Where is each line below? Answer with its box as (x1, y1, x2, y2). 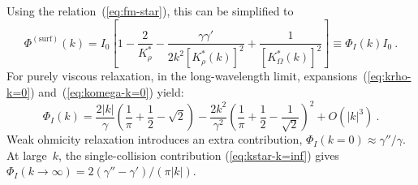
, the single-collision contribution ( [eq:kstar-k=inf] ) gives (58, 146, 339, 163)
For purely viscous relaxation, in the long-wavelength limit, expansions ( (6, 67, 368, 84)
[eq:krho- (367, 67, 412, 84)
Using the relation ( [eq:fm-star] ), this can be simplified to (6, 2, 294, 19)
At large (6, 146, 47, 163)
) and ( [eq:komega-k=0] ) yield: (30, 84, 184, 101)
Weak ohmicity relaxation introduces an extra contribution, (6, 131, 303, 148)
